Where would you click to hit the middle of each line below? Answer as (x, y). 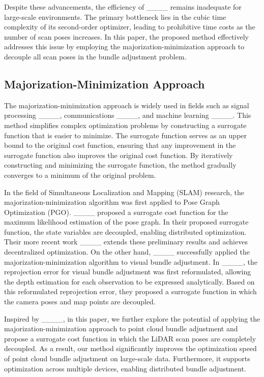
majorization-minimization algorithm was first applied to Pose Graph (112, 202)
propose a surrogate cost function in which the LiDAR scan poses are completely (130, 338)
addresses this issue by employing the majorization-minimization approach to (124, 46)
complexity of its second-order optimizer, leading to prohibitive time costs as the (130, 27)
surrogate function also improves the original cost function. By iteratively (119, 155)
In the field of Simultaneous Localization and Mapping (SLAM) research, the (124, 192)
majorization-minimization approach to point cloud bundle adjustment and (121, 328)
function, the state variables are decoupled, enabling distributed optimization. (125, 231)
